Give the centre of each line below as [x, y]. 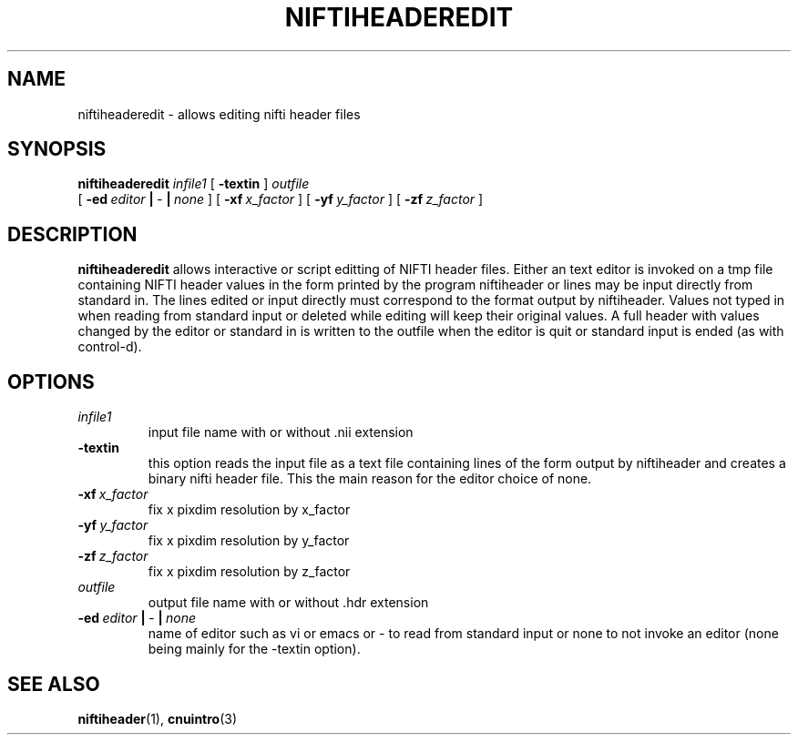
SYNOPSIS [57, 149]
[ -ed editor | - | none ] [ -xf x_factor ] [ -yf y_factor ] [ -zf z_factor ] [281, 199]
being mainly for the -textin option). [254, 649]
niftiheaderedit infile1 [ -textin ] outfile [194, 184]
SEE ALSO [54, 684]
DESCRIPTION [72, 234]
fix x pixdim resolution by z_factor [249, 572]
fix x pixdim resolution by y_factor [249, 541]
